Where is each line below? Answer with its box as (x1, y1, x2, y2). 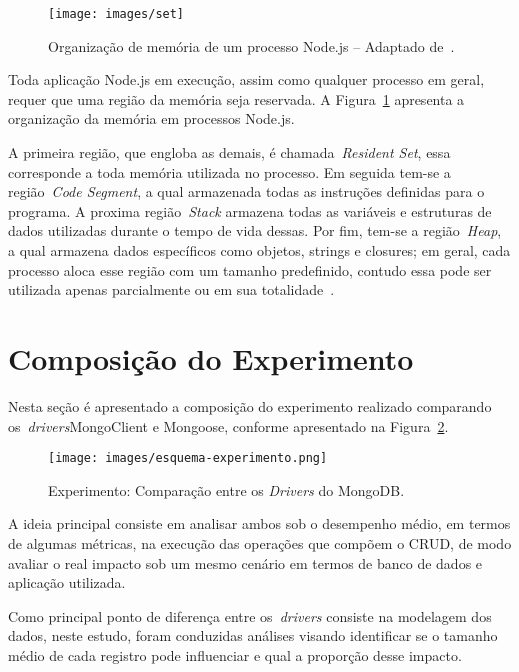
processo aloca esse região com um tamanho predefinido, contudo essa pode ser (8, 259, 492, 280)
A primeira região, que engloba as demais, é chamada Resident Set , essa (8, 142, 451, 163)
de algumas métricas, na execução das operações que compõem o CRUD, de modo (8, 532, 512, 553)
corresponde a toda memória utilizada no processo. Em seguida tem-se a (8, 161, 451, 182)
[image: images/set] (48, 7, 185, 21)
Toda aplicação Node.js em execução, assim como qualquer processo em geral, (8, 69, 485, 90)
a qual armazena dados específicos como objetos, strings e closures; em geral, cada (8, 240, 511, 260)
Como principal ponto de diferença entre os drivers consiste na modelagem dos (8, 605, 492, 626)
